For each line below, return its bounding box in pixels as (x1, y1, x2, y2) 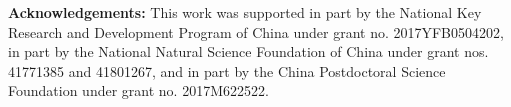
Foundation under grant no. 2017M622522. (8, 80, 269, 101)
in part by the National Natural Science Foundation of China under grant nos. (8, 41, 489, 62)
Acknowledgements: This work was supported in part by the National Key (8, 2, 482, 22)
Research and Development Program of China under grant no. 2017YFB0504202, (8, 21, 504, 42)
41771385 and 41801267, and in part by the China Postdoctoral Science (8, 60, 446, 81)
